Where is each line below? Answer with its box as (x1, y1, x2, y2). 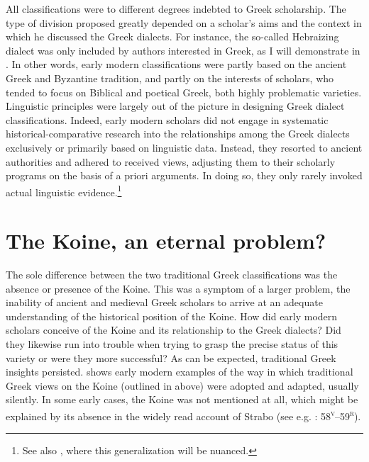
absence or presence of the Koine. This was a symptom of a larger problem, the (6, 281, 351, 295)
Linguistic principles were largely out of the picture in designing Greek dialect (6, 98, 345, 113)
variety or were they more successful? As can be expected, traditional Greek (6, 350, 336, 365)
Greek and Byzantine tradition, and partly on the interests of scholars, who (6, 70, 334, 85)
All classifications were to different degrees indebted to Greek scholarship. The (6, 1, 346, 16)
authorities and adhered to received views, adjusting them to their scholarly (6, 154, 336, 169)
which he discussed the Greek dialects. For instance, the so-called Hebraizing (6, 29, 339, 44)
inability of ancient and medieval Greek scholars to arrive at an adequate (6, 295, 323, 310)
